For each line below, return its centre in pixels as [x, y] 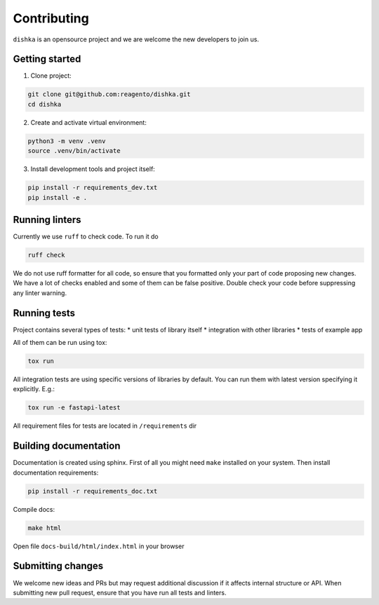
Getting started [47, 59]
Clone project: [51, 76]
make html [45, 528]
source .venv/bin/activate [74, 151]
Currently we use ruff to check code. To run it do [86, 237]
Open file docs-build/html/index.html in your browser [99, 546]
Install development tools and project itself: [93, 169]
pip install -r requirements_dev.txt [93, 188]
